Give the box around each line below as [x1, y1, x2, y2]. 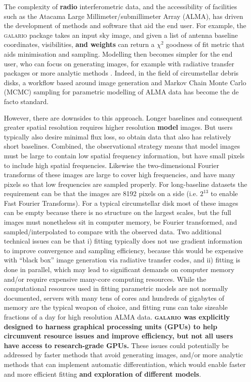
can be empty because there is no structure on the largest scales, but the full [4, 207, 231, 217]
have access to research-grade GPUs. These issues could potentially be [4, 340, 229, 350]
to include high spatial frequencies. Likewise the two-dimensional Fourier [4, 160, 219, 170]
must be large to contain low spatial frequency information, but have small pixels [4, 150, 245, 160]
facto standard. [4, 96, 49, 106]
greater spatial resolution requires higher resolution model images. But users [4, 122, 233, 132]
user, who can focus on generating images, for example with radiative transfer [4, 58, 235, 68]
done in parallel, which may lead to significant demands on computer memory [4, 264, 235, 275]
